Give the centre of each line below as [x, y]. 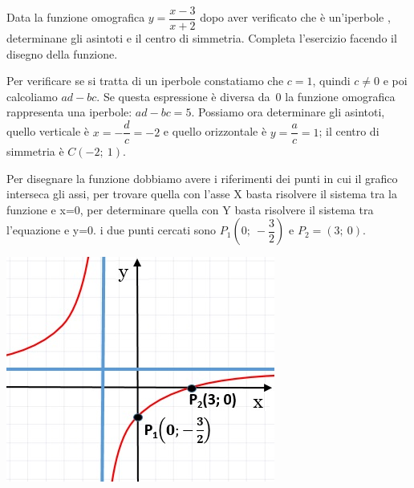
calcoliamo [32, 96]
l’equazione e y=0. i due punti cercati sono [112, 230]
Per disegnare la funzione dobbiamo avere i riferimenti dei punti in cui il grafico [202, 178]
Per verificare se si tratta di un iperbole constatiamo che [145, 81]
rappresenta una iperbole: [69, 112]
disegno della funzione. [62, 53]
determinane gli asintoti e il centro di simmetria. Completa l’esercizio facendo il [202, 38]
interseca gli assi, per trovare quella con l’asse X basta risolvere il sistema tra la [202, 194]
